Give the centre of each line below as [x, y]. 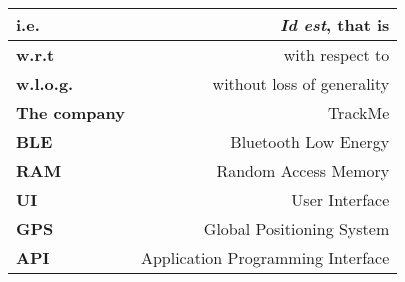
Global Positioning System [296, 228]
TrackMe [358, 112]
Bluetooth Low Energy [310, 141]
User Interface [340, 199]
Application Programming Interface [265, 257]
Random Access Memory [303, 170]
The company [70, 112]
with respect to [336, 54]
